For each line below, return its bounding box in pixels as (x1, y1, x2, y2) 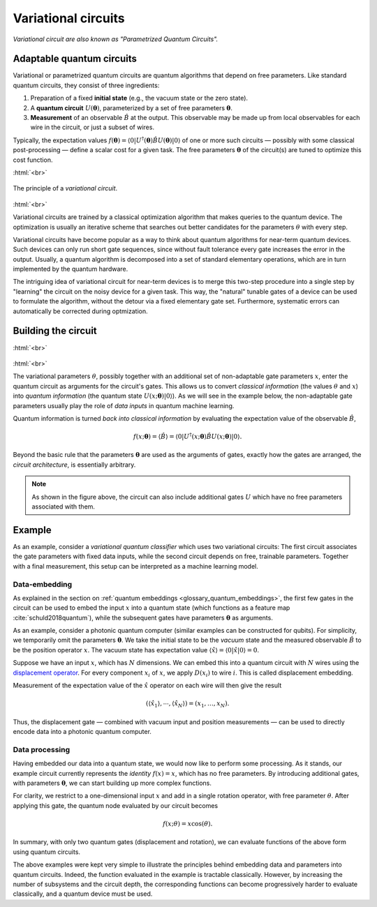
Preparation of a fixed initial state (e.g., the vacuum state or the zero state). (30, 94, 248, 103)
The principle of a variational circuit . (13, 184, 118, 193)
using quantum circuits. (13, 848, 80, 856)
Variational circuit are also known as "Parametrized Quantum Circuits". (13, 35, 219, 43)
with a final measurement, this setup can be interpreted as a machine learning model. (13, 562, 258, 570)
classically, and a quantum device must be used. (13, 890, 153, 898)
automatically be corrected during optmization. (13, 307, 148, 315)
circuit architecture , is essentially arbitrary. (13, 460, 136, 469)
